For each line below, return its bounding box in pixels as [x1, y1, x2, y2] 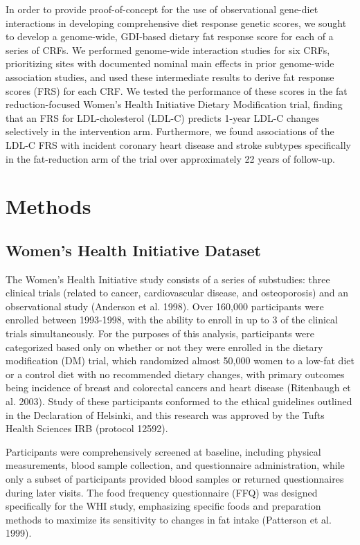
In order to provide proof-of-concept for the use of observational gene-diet [6, 2, 318, 16]
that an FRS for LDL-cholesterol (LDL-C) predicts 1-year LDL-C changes [6, 110, 320, 125]
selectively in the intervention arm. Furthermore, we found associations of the [6, 124, 334, 139]
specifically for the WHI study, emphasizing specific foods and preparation [6, 499, 321, 513]
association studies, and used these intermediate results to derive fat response [6, 69, 334, 84]
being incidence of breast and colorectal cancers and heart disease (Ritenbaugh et [6, 380, 351, 395]
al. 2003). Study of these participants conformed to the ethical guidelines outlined [6, 394, 352, 409]
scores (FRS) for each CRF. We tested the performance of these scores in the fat [6, 83, 348, 98]
